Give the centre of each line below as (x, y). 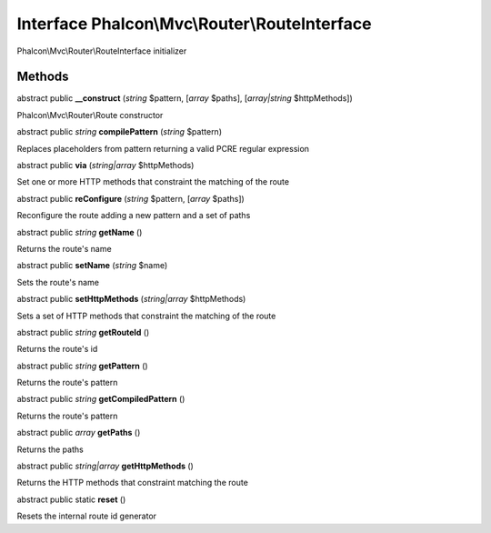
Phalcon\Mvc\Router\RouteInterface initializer (102, 51)
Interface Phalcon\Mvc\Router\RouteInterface (194, 24)
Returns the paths (50, 449)
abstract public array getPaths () (79, 433)
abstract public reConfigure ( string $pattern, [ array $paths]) (130, 198)
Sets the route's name (58, 282)
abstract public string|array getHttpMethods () (105, 466)
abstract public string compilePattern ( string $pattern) (120, 132)
